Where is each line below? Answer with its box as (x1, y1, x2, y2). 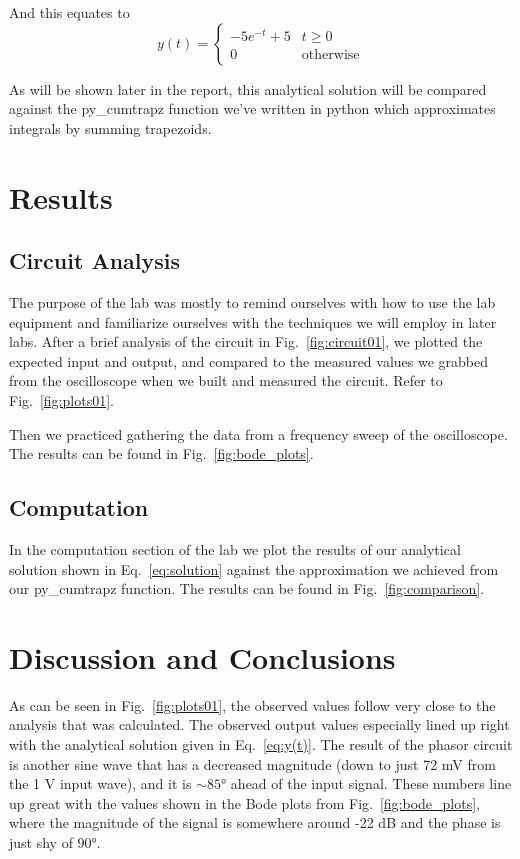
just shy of (9, 831, 73, 852)
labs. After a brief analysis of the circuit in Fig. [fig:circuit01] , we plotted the (9, 331, 483, 352)
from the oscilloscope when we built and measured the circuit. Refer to (9, 370, 443, 391)
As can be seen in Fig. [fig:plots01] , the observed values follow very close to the (9, 694, 496, 715)
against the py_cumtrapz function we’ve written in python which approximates (9, 98, 496, 119)
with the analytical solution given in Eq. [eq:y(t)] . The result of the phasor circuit (9, 734, 513, 754)
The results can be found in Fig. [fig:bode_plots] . (9, 443, 314, 464)
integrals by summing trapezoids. (9, 117, 212, 138)
